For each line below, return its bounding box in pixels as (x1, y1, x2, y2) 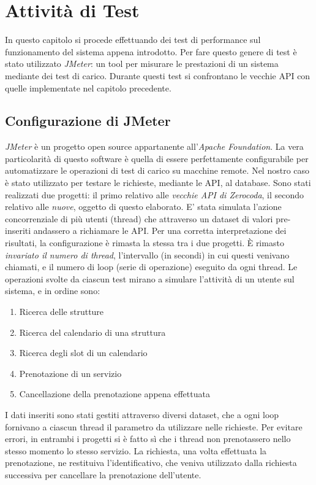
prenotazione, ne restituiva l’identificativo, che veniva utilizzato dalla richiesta (5, 456, 297, 469)
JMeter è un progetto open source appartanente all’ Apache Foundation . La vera (5, 140, 304, 153)
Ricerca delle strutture (19, 305, 104, 318)
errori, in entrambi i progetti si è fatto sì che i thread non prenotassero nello (5, 432, 291, 445)
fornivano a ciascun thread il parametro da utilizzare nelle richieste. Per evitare (5, 420, 303, 433)
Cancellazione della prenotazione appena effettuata (19, 387, 210, 400)
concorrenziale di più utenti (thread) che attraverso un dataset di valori (5, 212, 273, 225)
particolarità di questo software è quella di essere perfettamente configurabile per (5, 152, 309, 165)
